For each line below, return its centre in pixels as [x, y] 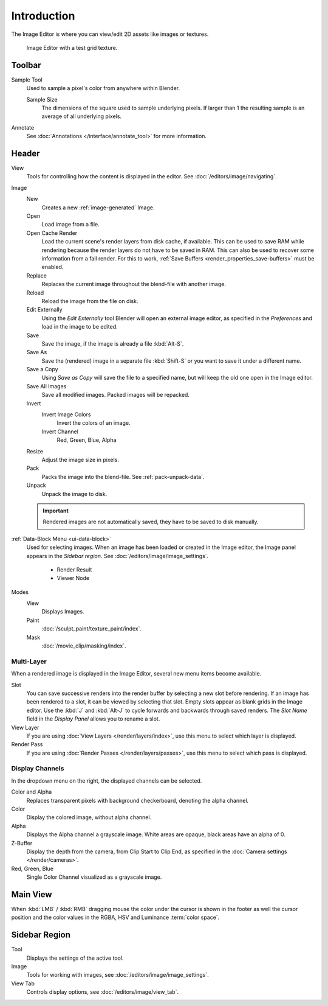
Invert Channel [60, 431]
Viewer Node [73, 578]
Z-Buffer [22, 843]
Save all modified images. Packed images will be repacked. [115, 395]
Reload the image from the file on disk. [90, 301]
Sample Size [42, 99]
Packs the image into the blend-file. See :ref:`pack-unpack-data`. [123, 477]
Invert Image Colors [66, 414]
